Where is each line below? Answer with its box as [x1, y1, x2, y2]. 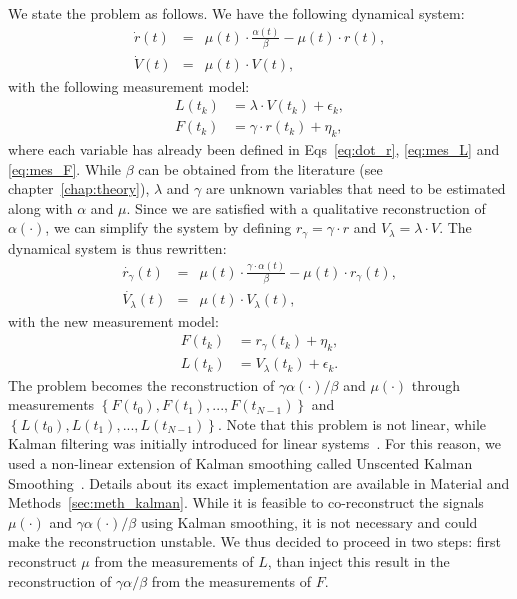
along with [8, 197, 73, 218]
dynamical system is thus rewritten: [8, 237, 227, 258]
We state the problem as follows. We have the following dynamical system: [8, 3, 465, 23]
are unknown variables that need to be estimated [205, 178, 506, 199]
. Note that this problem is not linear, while [217, 413, 487, 434]
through [411, 374, 461, 395]
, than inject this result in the [267, 550, 450, 571]
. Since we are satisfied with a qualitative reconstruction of [126, 197, 486, 218]
